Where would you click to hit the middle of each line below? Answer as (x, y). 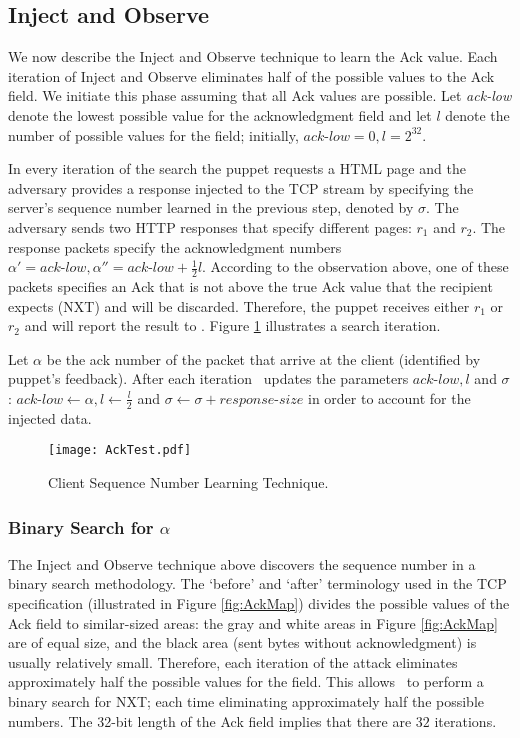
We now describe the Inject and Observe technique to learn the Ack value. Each (253, 56)
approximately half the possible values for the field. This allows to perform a (246, 681)
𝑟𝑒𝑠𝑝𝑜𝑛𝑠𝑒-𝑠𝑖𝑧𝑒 (261, 399)
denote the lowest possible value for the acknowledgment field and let (220, 114)
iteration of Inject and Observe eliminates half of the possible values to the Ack (251, 75)
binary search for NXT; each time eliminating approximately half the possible (246, 700)
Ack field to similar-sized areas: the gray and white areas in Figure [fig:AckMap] (253, 622)
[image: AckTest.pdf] (120, 450)
